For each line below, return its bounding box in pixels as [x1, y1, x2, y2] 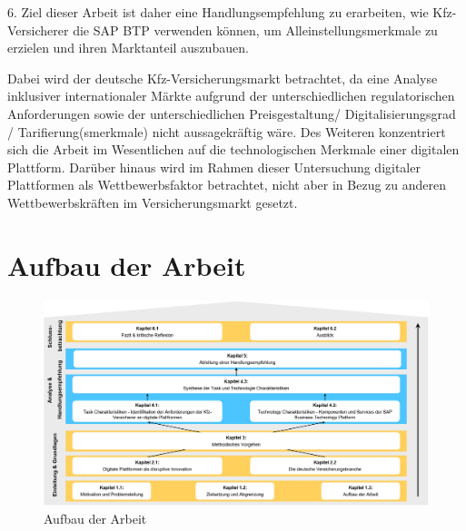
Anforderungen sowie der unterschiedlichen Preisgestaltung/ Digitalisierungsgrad [7, 103, 456, 123]
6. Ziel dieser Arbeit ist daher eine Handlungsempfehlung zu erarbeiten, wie [7, 3, 429, 21]
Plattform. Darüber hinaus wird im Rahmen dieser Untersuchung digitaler [7, 157, 421, 176]
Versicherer [7, 20, 69, 39]
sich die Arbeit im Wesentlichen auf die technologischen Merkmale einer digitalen [7, 140, 460, 159]
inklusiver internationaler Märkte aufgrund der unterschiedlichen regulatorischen [7, 86, 455, 105]
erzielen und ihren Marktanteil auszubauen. [7, 38, 249, 57]
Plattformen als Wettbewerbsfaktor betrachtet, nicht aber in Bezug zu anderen [7, 175, 447, 194]
